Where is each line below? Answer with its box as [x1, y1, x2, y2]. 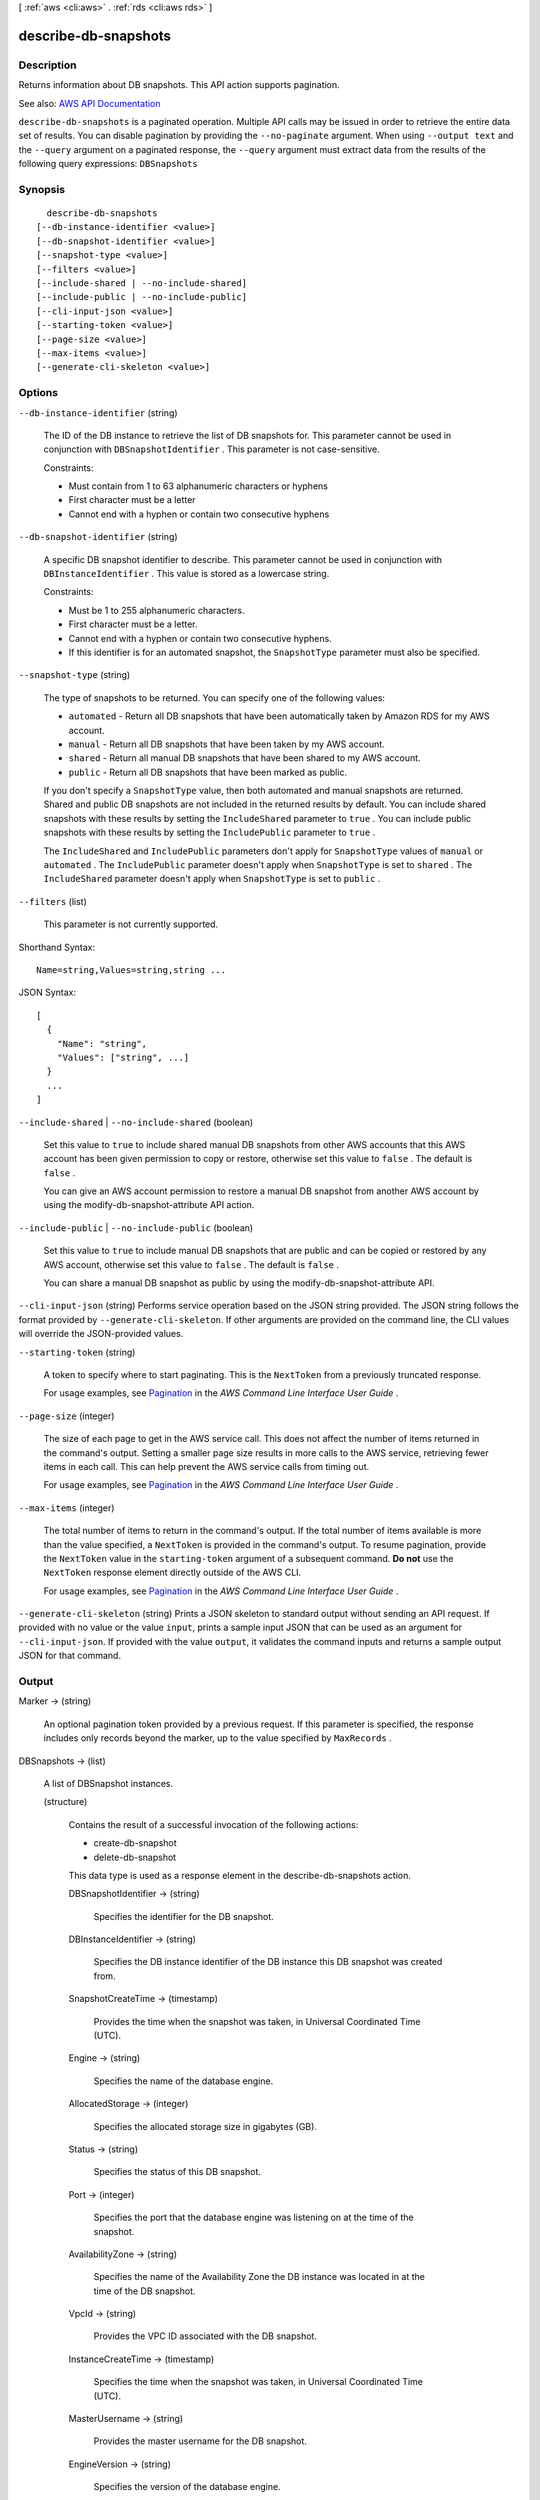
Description [18, 58, 77, 72]
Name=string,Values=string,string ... [36, 965, 227, 975]
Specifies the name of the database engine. [93, 2075, 274, 2087]
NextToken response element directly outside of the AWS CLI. [43, 1566, 302, 1579]
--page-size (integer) [18, 1410, 115, 1422]
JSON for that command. [18, 1650, 122, 1662]
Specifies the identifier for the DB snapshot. [93, 1910, 274, 1922]
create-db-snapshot [93, 1837, 177, 1849]
